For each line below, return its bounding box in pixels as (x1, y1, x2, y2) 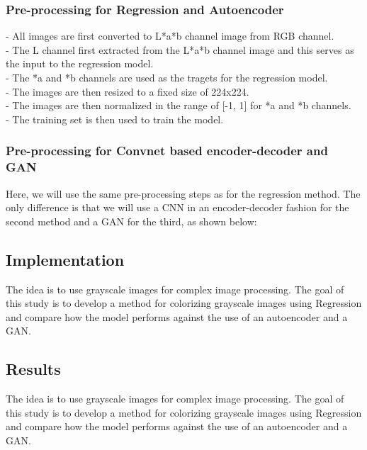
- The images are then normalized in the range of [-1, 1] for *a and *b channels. (6, 98, 351, 113)
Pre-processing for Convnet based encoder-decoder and (6, 142, 328, 159)
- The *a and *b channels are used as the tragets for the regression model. (6, 70, 328, 84)
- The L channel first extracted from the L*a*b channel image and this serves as (6, 42, 354, 57)
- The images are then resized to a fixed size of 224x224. (6, 84, 249, 99)
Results (6, 358, 61, 380)
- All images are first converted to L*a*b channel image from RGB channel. (6, 28, 334, 43)
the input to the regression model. (6, 56, 154, 71)
